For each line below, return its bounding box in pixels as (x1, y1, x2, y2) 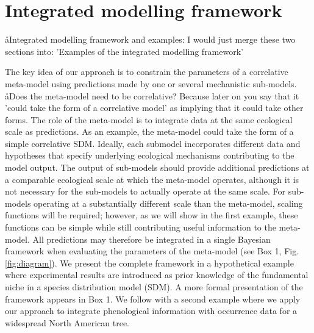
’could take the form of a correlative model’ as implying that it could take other (5, 101, 304, 114)
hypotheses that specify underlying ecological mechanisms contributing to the (5, 149, 294, 162)
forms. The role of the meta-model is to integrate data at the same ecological (5, 113, 293, 126)
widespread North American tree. (5, 316, 130, 329)
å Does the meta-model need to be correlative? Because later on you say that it (5, 89, 299, 102)
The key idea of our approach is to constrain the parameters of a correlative (5, 65, 288, 78)
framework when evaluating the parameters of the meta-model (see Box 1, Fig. (5, 245, 299, 257)
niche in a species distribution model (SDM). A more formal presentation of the (5, 281, 303, 293)
